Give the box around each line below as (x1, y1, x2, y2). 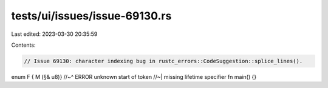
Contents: (11, 41, 36, 49)
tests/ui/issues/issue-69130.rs (11, 9, 172, 22)
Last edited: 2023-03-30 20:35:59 (11, 30, 98, 38)
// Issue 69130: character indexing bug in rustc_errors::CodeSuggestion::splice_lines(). (24, 58, 303, 64)
